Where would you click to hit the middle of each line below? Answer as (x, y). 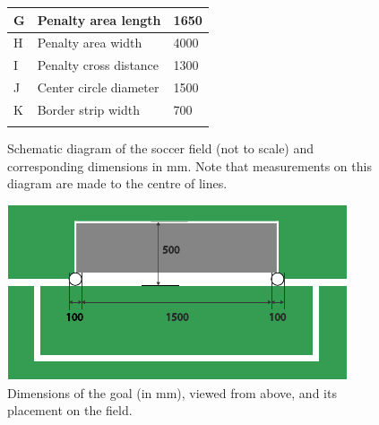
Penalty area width (90, 43)
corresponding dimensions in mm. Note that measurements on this (189, 165)
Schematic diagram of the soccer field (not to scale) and (161, 148)
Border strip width (89, 109)
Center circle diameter (98, 87)
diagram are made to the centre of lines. (117, 183)
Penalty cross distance (98, 65)
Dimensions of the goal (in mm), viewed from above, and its (172, 392)
